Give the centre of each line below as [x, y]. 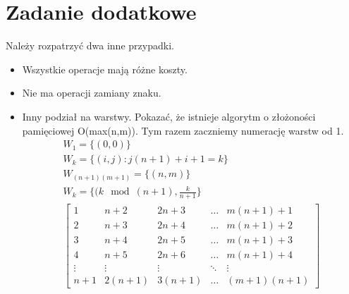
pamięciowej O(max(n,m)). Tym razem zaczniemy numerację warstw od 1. [183, 130]
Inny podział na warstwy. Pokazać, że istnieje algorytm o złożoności [169, 116]
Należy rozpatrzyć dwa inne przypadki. [90, 45]
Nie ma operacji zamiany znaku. [92, 93]
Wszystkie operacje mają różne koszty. [105, 69]
